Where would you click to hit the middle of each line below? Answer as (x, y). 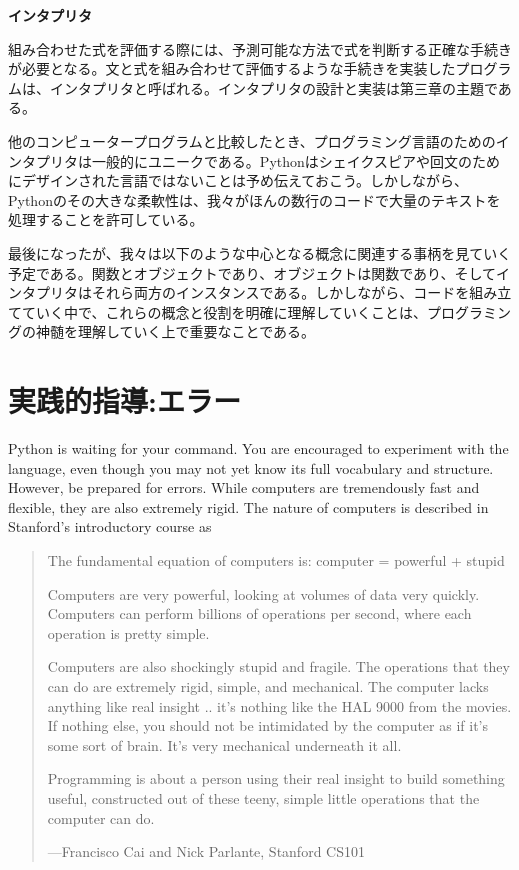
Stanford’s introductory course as (110, 526)
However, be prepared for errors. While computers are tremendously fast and (244, 487)
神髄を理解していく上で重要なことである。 (175, 331)
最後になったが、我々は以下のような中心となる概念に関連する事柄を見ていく (260, 252)
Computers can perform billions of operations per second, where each (259, 613)
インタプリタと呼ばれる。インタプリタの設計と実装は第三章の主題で (273, 87)
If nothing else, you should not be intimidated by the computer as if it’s (267, 725)
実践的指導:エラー (124, 400)
